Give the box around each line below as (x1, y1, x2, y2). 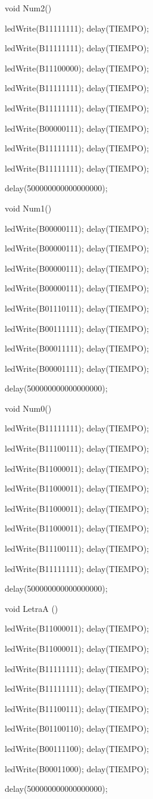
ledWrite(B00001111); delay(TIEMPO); (5, 362, 149, 374)
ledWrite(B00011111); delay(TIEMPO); (5, 342, 149, 355)
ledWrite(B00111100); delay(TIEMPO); (5, 742, 149, 754)
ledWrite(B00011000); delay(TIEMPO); (5, 762, 149, 775)
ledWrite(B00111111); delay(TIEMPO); (5, 322, 149, 334)
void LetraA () (5, 602, 58, 614)
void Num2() (5, 2, 52, 14)
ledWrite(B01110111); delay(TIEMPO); (5, 301, 149, 314)
